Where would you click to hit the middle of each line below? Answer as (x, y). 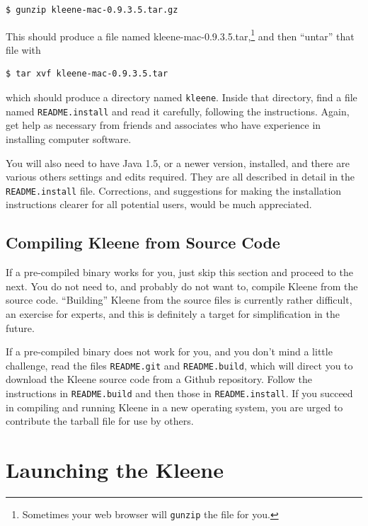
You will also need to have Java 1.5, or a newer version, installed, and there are (178, 162)
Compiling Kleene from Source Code (143, 242)
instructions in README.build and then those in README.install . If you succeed (179, 393)
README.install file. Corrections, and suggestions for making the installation (174, 190)
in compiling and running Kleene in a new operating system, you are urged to (174, 407)
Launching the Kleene (115, 470)
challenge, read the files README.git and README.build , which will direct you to (179, 365)
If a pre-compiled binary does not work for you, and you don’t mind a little (169, 351)
